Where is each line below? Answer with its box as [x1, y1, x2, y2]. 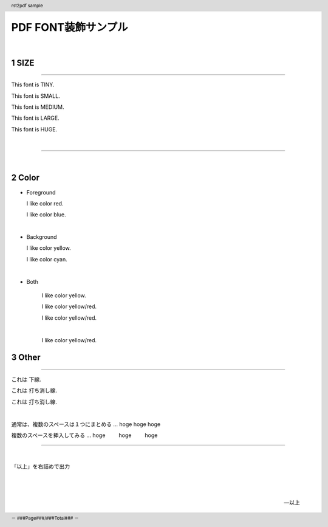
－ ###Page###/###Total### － [11, 515, 79, 522]
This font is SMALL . [11, 92, 60, 100]
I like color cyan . [26, 255, 68, 263]
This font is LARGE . [11, 114, 60, 122]
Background [26, 233, 57, 241]
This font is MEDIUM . [11, 103, 64, 111]
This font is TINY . [11, 81, 55, 88]
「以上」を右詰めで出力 [11, 463, 70, 470]
